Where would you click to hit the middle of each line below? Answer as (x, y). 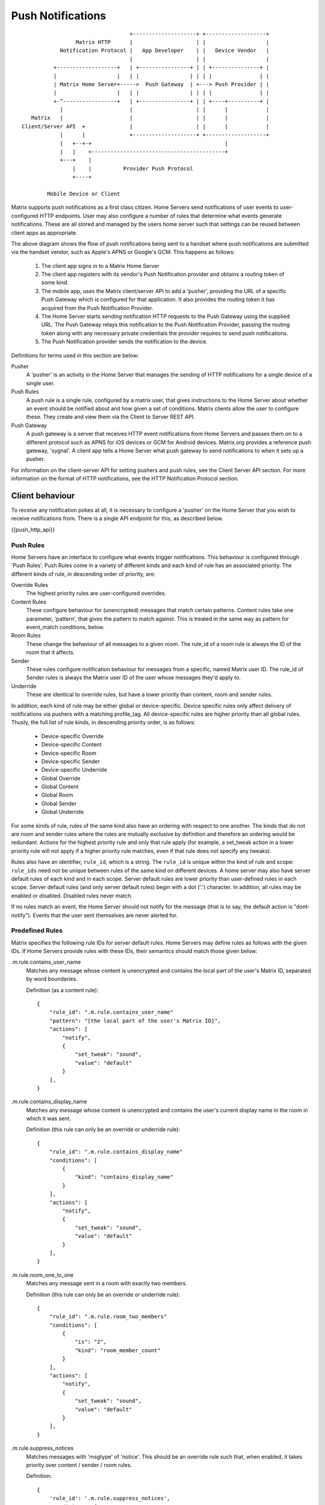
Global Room (57, 795)
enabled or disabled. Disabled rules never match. (72, 895)
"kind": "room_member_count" (118, 1350)
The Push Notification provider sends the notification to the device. (124, 342)
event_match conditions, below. (65, 627)
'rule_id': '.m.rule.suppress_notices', (110, 1498)
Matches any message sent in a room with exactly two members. (107, 1283)
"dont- (302, 907)
